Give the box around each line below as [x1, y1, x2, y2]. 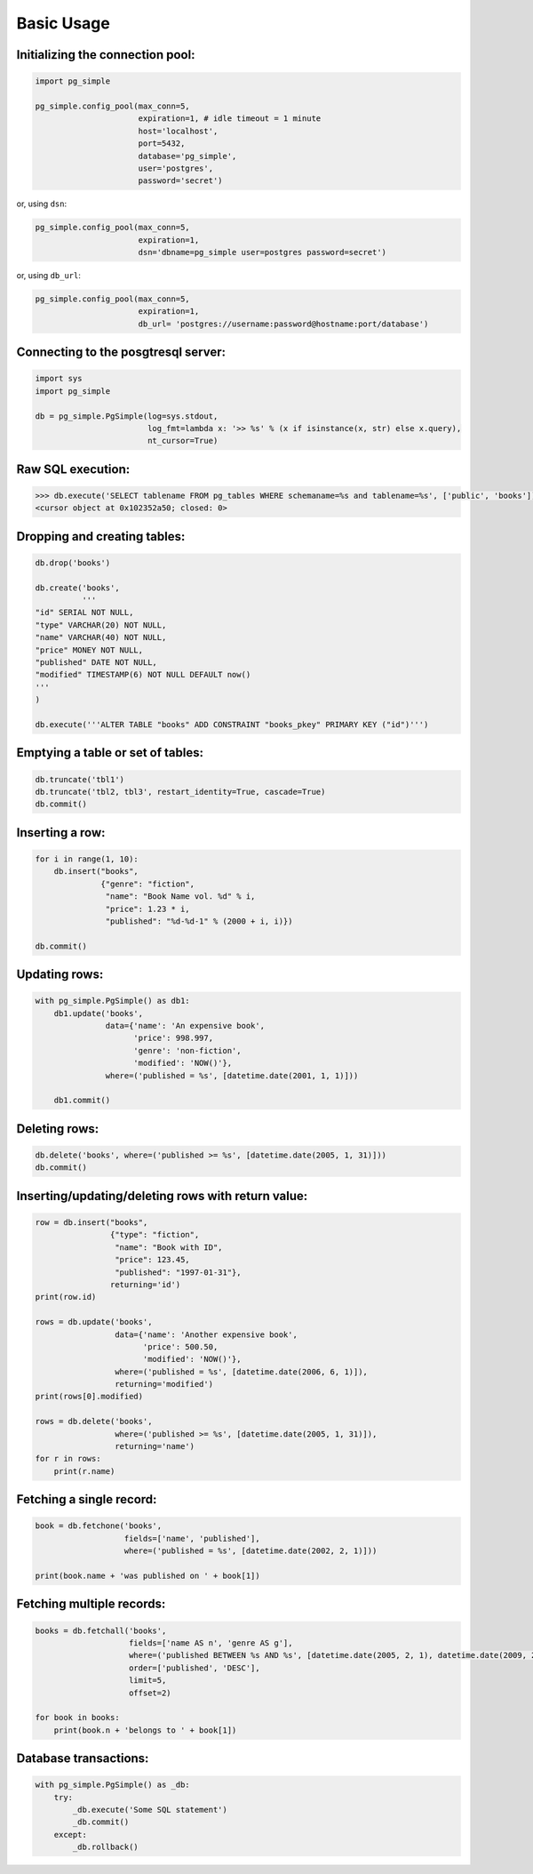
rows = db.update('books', [35, 1317, 153, 1327]
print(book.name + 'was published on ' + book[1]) [35, 1570, 261, 1581]
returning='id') [109, 1279, 181, 1289]
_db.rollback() [72, 1842, 139, 1853]
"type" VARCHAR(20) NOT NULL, [35, 620, 167, 630]
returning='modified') [114, 1379, 213, 1389]
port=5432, [138, 139, 186, 148]
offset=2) [129, 1687, 172, 1698]
